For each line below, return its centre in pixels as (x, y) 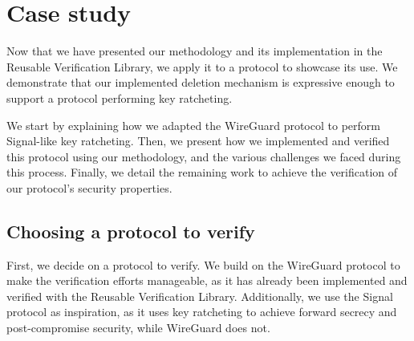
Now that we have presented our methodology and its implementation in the (195, 51)
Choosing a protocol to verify (131, 231)
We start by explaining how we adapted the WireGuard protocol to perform (193, 125)
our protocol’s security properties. (89, 187)
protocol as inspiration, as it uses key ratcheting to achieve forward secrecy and (202, 312)
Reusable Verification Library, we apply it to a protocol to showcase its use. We (202, 66)
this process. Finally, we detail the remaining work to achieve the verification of (202, 172)
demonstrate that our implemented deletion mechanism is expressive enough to (201, 82)
